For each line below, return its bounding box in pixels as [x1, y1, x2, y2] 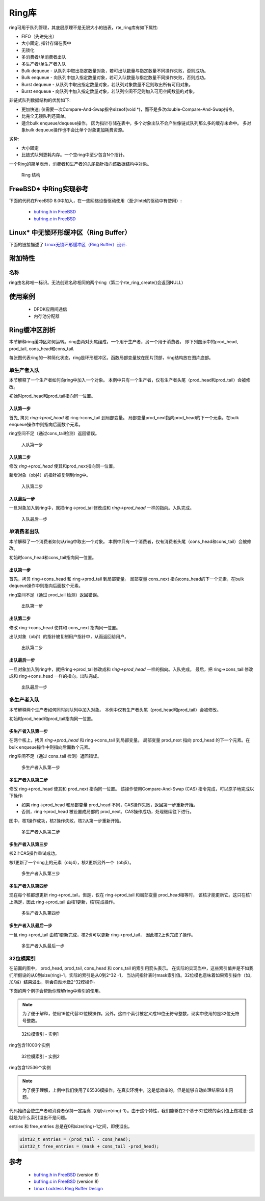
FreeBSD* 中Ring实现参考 [9, 184, 88, 193]
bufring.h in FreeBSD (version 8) [33, 1172, 99, 1177]
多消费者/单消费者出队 [21, 54, 66, 60]
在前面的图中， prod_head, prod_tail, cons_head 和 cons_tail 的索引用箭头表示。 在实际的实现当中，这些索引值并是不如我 [9, 965, 254, 971]
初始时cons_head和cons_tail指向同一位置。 [9, 554, 97, 560]
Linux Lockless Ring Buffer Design [33, 1185, 103, 1191]
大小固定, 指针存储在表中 [21, 40, 71, 46]
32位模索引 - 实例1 [21, 1031, 59, 1037]
